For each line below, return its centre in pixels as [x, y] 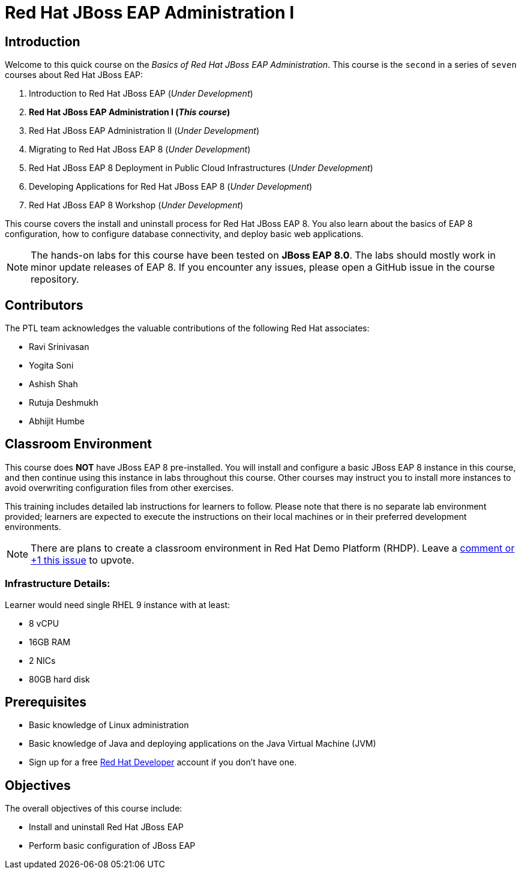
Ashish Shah [53, 384]
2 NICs [42, 660]
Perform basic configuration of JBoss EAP [112, 846]
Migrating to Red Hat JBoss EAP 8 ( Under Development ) [140, 149]
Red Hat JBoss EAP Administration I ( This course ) [130, 112]
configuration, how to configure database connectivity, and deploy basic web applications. [184, 234]
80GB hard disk [59, 679]
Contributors [44, 305]
